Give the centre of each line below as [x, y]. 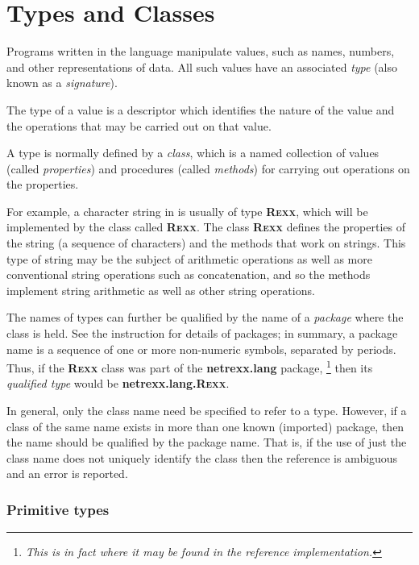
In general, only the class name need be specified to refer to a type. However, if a [207, 411]
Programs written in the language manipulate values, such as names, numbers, [201, 51]
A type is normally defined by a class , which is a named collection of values [193, 153]
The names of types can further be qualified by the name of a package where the [205, 317]
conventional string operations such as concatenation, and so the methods [189, 274]
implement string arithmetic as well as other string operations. [161, 290]
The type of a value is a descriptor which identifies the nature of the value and [201, 109]
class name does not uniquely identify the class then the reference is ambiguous [202, 457]
